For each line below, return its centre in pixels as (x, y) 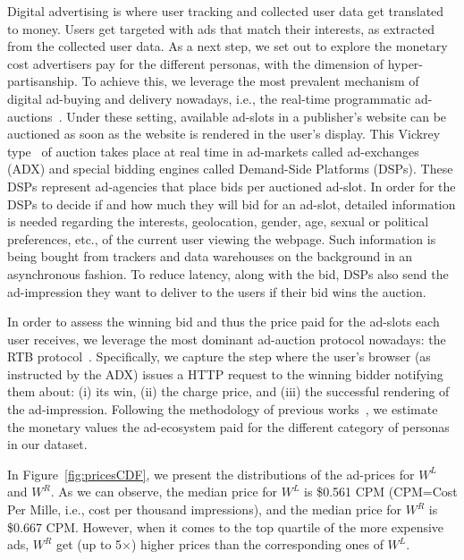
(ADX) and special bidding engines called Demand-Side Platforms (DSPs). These (230, 169)
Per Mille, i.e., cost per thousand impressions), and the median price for (205, 509)
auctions (30, 116)
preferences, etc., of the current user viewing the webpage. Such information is (222, 238)
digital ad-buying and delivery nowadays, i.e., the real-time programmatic (209, 98)
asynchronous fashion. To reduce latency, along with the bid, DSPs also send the (228, 273)
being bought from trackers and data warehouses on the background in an (210, 256)
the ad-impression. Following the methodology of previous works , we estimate (223, 409)
